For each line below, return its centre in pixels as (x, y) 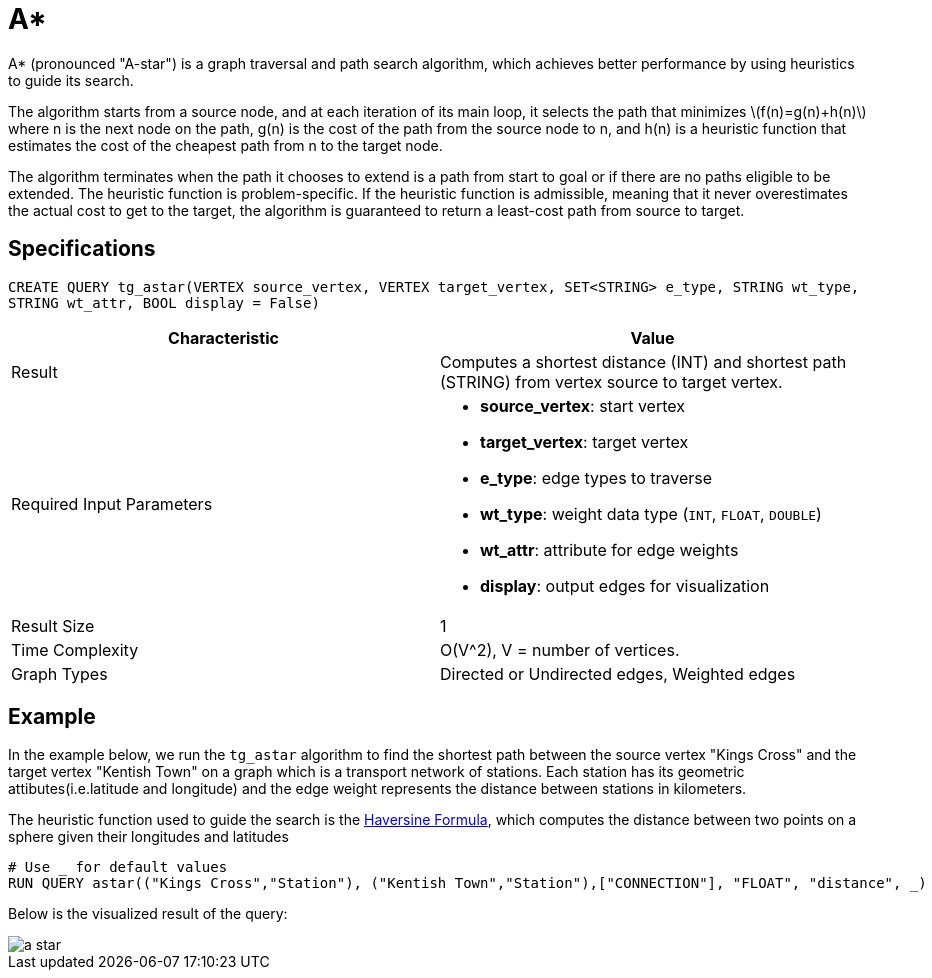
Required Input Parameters (112, 503)
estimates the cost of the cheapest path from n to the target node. (225, 145)
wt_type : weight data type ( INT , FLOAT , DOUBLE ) (651, 513)
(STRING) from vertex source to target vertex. (611, 381)
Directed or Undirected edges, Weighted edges (618, 673)
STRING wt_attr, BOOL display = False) (164, 302)
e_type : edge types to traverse (596, 477)
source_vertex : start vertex (582, 405)
